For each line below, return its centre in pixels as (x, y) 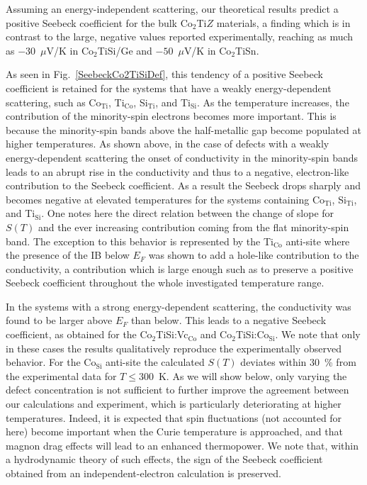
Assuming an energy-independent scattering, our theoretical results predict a (172, 9)
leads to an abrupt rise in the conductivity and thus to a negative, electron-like (177, 171)
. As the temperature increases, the (273, 102)
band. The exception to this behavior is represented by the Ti (140, 241)
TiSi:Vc (172, 334)
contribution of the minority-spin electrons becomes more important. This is (171, 116)
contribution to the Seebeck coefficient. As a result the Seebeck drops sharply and (183, 185)
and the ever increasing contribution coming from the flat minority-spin (193, 227)
